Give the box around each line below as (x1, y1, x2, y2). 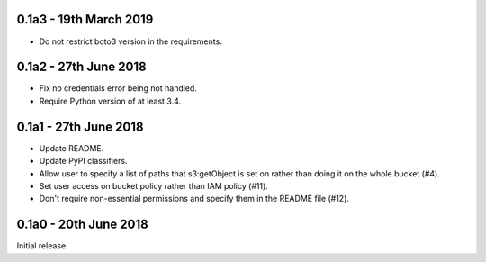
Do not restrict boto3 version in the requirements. (39, 36, 222, 47)
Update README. (39, 142, 104, 153)
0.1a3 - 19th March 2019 (16, 12, 154, 27)
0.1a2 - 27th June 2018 (16, 59, 148, 75)
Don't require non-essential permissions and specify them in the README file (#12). (39, 194, 350, 204)
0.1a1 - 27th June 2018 (16, 119, 144, 134)
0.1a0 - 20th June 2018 (16, 217, 148, 232)
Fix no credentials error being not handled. (39, 83, 198, 94)
